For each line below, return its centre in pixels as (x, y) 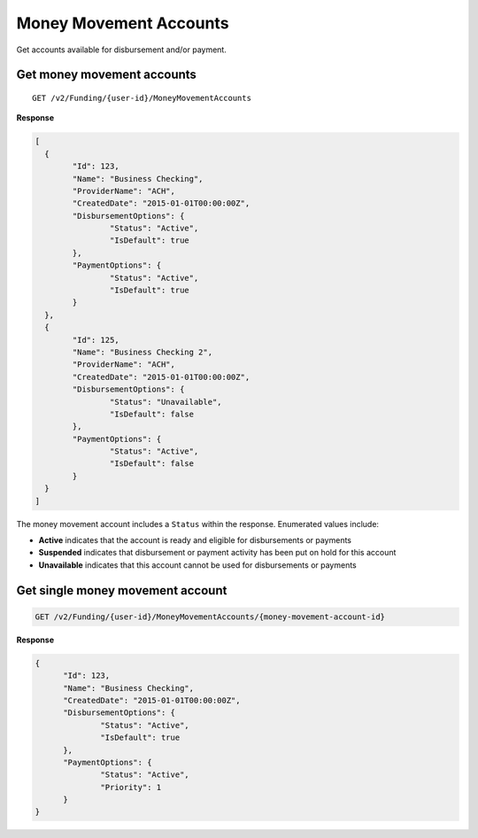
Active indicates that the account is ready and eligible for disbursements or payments (195, 540)
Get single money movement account (122, 590)
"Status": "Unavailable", (166, 402)
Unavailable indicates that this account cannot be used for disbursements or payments (198, 565)
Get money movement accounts (106, 75)
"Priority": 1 (131, 787)
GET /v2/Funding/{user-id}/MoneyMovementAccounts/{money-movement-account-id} (210, 617)
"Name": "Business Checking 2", (142, 352)
